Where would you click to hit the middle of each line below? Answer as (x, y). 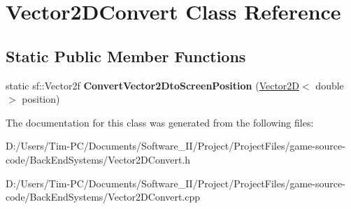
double (330, 85)
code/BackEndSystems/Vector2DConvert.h (98, 159)
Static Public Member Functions (126, 56)
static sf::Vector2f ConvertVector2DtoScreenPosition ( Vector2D (153, 85)
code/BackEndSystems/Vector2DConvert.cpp (103, 197)
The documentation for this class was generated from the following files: (160, 122)
